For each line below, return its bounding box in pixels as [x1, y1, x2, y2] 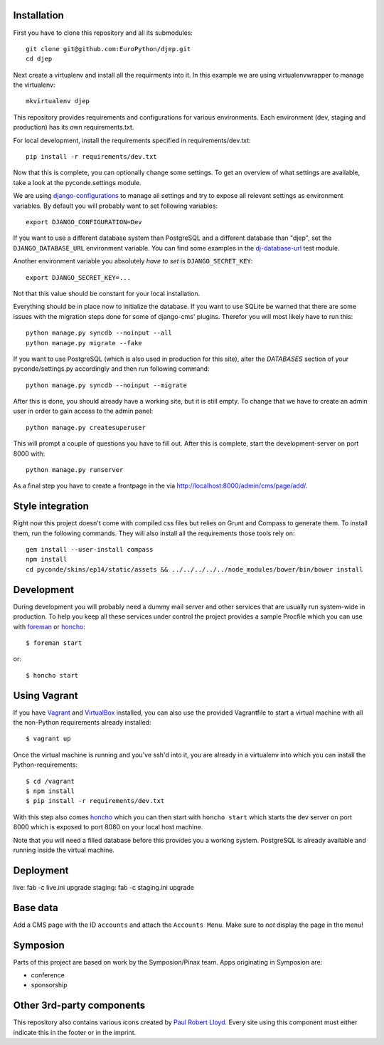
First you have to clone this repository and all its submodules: [13, 28, 193, 37]
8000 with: [13, 449, 46, 458]
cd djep [26, 55, 53, 63]
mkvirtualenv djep [26, 97, 90, 105]
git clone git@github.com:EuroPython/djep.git [26, 45, 191, 53]
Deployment [13, 864, 69, 876]
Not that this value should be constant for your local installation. [13, 289, 201, 298]
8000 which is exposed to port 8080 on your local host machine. [13, 823, 203, 831]
